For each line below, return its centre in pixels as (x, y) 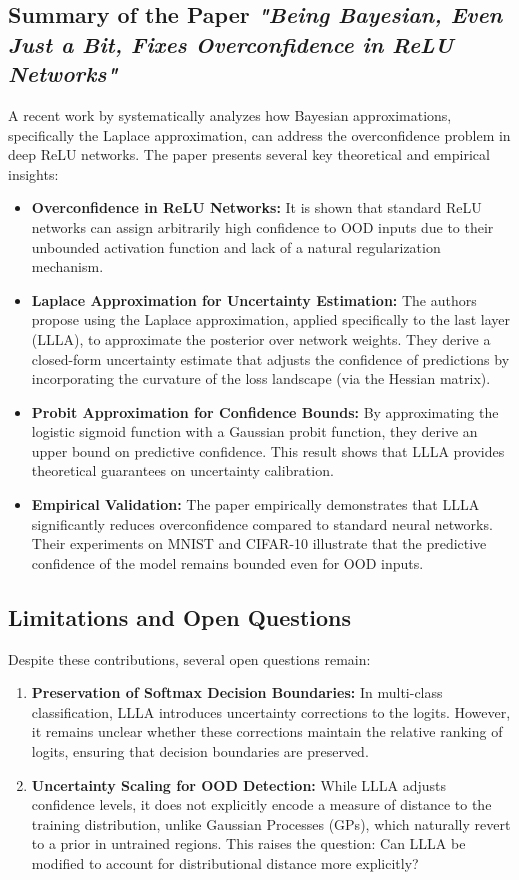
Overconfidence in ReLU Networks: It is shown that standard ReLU (256, 207)
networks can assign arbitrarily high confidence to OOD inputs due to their (262, 226)
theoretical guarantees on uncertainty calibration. (182, 470)
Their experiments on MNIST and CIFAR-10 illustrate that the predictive (259, 543)
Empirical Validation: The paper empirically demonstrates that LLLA (255, 504)
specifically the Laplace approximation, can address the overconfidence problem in (259, 134)
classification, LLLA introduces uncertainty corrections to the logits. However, (271, 711)
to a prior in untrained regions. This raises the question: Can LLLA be (248, 843)
